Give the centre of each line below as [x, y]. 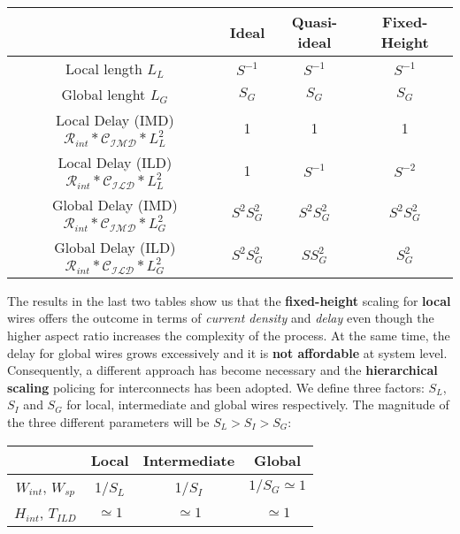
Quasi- [314, 22]
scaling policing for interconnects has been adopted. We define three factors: [216, 387]
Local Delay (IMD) [115, 120]
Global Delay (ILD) [115, 247]
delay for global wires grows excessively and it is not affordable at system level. [227, 352]
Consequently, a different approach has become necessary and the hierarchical [222, 370]
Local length [104, 69]
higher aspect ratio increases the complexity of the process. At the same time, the [229, 335]
